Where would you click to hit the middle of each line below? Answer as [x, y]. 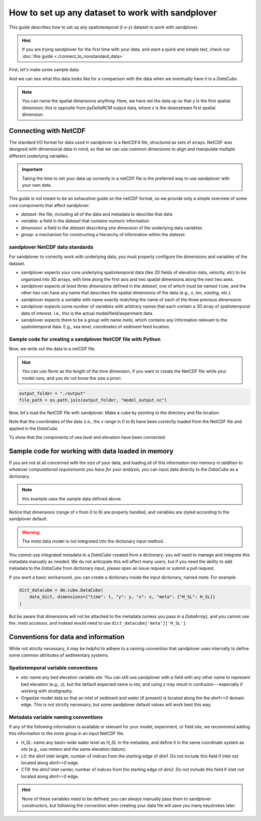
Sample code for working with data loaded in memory [91, 451]
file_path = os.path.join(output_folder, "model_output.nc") [93, 400]
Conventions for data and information [67, 637]
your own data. [37, 185]
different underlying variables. [39, 156]
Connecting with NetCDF [47, 131]
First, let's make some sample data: [44, 70]
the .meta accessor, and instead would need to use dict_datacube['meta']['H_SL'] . [98, 623]
